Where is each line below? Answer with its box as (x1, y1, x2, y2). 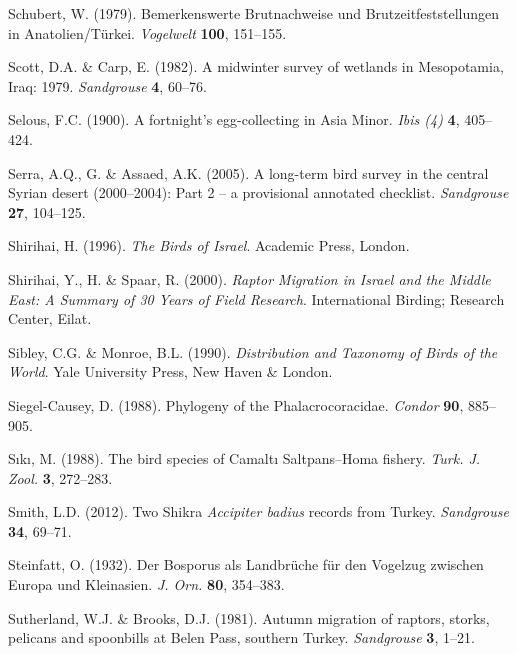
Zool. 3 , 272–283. (8, 467, 113, 488)
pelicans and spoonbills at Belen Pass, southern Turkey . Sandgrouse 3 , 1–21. (8, 627, 475, 648)
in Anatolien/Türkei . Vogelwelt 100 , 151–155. (8, 22, 287, 43)
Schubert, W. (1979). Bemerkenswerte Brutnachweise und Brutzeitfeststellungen (8, 3, 500, 23)
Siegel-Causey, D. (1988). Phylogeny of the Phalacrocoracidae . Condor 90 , (8, 394, 464, 415)
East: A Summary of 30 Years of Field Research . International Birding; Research (8, 288, 505, 309)
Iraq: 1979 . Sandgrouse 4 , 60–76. (8, 75, 207, 96)
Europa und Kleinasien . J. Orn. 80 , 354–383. (8, 574, 285, 595)
